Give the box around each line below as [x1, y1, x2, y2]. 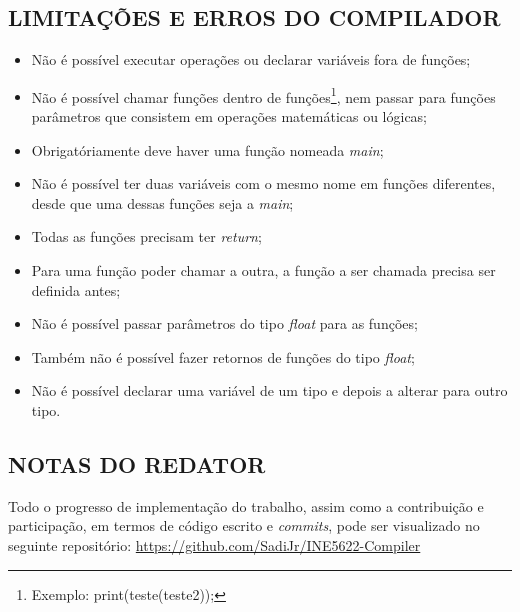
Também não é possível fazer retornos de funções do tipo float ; [31, 346, 415, 367]
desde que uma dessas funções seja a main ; [31, 192, 294, 213]
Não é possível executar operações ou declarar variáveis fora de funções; [31, 49, 471, 70]
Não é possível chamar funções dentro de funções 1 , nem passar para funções [31, 83, 496, 107]
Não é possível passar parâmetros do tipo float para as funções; [31, 313, 418, 334]
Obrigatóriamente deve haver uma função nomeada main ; [31, 139, 384, 160]
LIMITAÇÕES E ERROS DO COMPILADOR [8, 2, 501, 33]
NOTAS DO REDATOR [8, 448, 266, 479]
